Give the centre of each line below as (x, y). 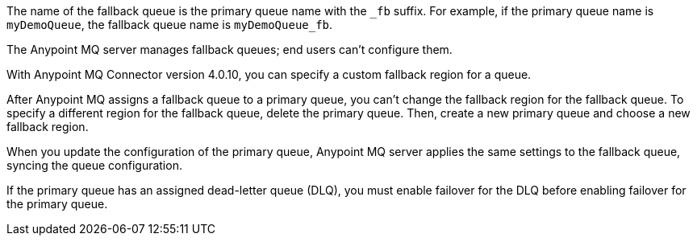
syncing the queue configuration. (94, 165)
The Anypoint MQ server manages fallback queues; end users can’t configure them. (230, 49)
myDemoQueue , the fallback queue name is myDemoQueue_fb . (170, 25)
